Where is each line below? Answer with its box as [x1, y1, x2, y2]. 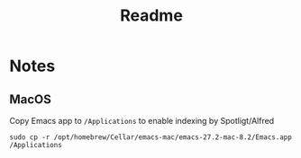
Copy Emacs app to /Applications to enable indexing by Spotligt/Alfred [9, 116, 275, 126]
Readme [120, 5, 183, 26]
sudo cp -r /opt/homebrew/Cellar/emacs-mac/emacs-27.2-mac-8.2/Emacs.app [9, 133, 293, 142]
